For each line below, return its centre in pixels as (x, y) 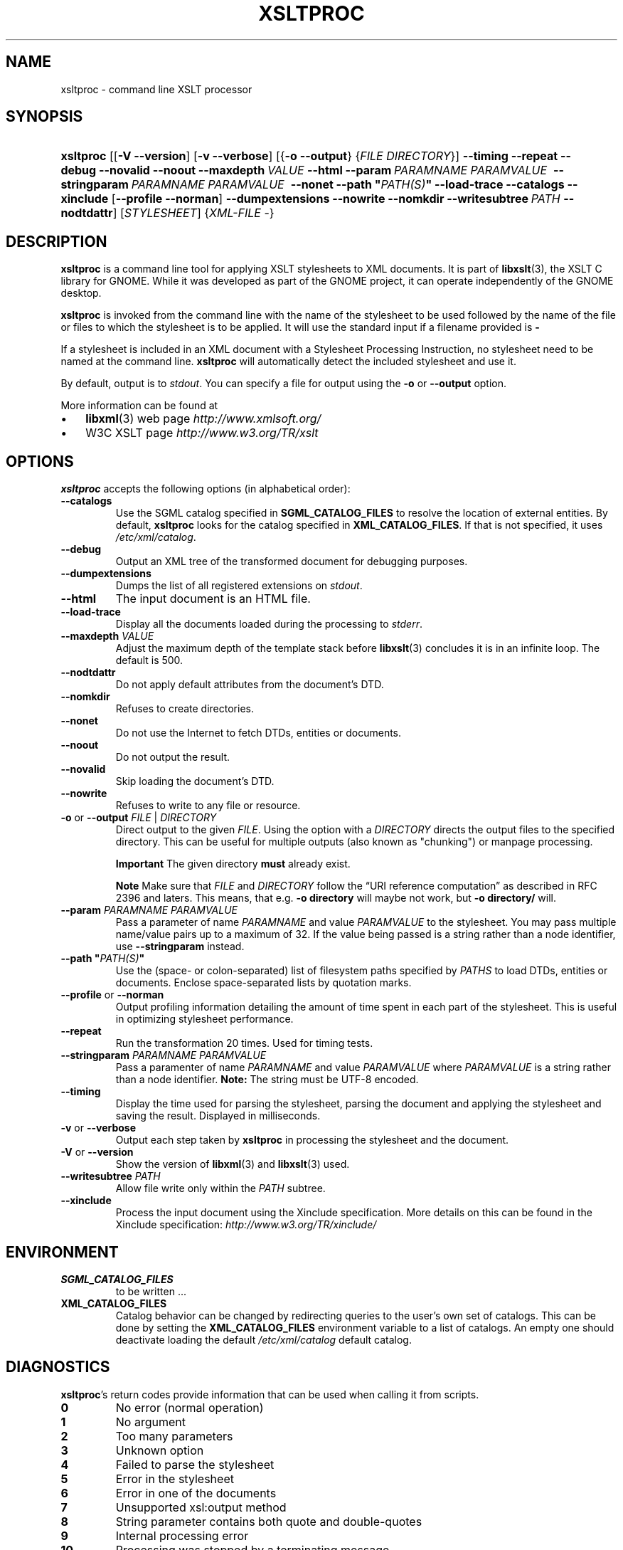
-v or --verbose (98, 1128)
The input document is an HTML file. (213, 599)
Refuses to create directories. (185, 709)
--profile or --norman (112, 995)
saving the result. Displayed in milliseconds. (218, 1116)
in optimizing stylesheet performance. (204, 1019)
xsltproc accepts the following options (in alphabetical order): (206, 489)
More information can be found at (139, 406)
